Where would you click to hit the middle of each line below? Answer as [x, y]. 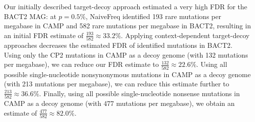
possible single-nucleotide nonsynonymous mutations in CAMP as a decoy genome [127, 74]
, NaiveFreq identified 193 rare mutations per [153, 16]
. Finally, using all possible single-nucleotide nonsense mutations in [139, 93]
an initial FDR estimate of [44, 35]
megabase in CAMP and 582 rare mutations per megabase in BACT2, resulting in [127, 26]
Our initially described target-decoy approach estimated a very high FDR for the [126, 6]
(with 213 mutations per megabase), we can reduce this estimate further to [117, 84]
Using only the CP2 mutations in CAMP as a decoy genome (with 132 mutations [126, 54]
